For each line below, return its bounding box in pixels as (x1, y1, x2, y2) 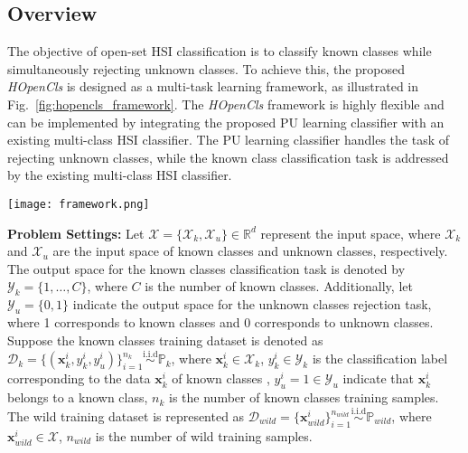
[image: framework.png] (7, 197, 150, 211)
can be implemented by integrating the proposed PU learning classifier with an (7, 112, 445, 131)
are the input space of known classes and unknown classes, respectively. (52, 241, 448, 260)
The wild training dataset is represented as (7, 407, 245, 425)
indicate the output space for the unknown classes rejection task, (72, 295, 432, 314)
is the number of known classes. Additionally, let (145, 277, 413, 296)
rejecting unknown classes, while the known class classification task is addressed (7, 147, 449, 166)
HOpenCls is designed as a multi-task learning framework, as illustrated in (7, 77, 419, 96)
